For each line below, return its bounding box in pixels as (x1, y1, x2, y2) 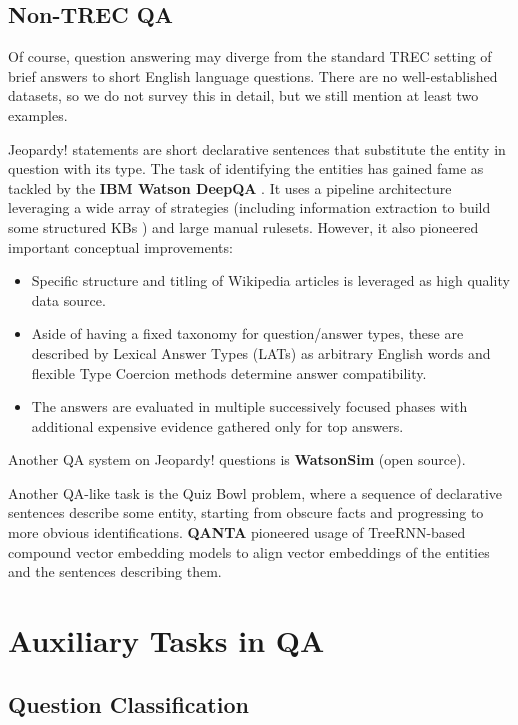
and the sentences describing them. (8, 561, 222, 582)
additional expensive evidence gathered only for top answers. (31, 415, 404, 436)
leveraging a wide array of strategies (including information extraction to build (8, 197, 491, 218)
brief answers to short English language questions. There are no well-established (8, 65, 498, 86)
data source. (31, 289, 106, 310)
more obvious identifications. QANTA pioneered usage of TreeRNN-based (8, 522, 466, 543)
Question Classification (8, 688, 249, 719)
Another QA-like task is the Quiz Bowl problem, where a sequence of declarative (8, 482, 503, 503)
